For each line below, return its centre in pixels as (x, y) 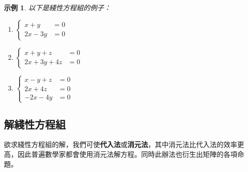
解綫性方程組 (35, 124)
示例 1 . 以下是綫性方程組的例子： (57, 7)
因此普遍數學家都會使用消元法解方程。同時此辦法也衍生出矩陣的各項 (127, 154)
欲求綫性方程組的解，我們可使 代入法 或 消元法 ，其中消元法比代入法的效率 (121, 144)
